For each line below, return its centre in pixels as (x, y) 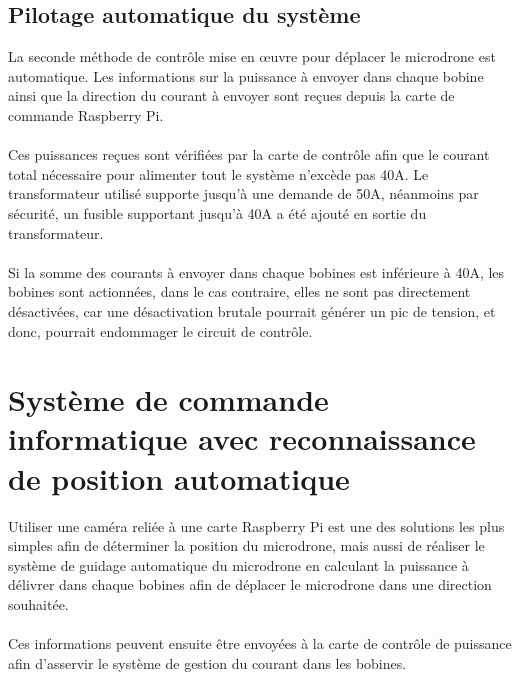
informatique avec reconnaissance (242, 438)
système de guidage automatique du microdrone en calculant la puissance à (238, 564)
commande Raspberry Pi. (86, 114)
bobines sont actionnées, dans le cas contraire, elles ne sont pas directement (239, 291)
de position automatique (179, 477)
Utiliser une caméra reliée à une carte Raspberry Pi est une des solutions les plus (256, 525)
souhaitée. (38, 603)
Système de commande (168, 399)
